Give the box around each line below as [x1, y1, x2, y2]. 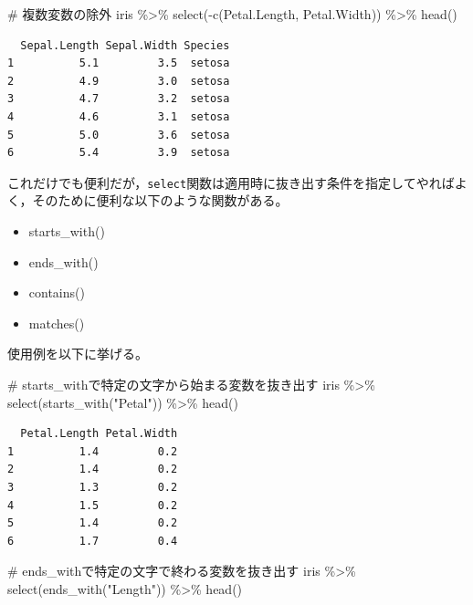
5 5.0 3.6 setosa [7, 128, 230, 141]
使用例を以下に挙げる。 [7, 344, 148, 363]
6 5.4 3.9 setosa [7, 146, 230, 160]
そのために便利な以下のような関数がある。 [32, 191, 289, 210]
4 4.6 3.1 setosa [7, 110, 230, 123]
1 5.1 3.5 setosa [7, 57, 230, 70]
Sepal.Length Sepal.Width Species [20, 38, 230, 52]
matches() [28, 313, 85, 332]
